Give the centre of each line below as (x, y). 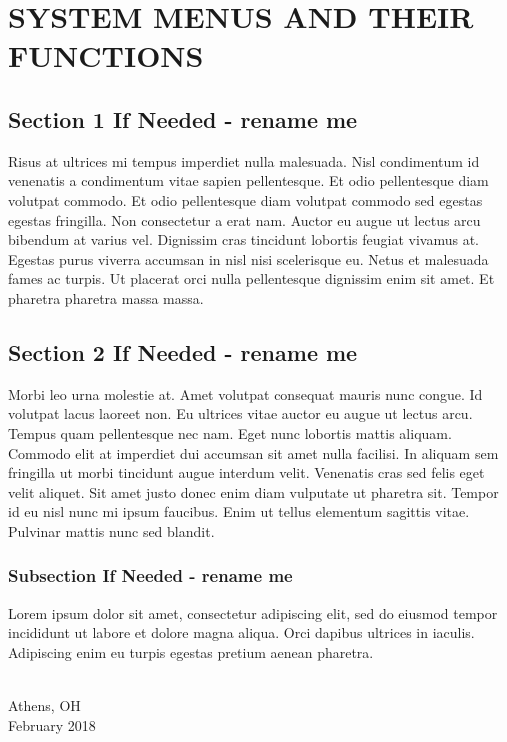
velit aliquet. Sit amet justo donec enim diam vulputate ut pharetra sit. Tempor (253, 491)
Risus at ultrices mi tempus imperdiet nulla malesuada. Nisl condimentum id (244, 160)
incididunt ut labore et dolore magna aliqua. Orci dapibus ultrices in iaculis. (241, 632)
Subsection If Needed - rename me (150, 575)
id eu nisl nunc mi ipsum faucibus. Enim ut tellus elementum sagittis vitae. (239, 511)
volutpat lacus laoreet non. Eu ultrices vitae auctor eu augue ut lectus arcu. (240, 413)
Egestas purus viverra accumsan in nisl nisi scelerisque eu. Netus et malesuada (248, 258)
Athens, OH (44, 705)
